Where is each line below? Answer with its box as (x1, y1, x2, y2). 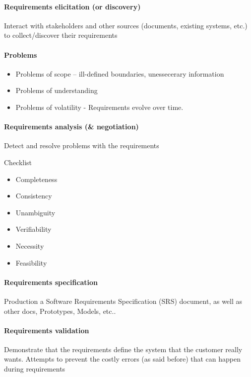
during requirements (4, 364, 65, 374)
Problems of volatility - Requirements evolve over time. (15, 101, 184, 112)
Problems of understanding (15, 85, 98, 95)
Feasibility (15, 257, 47, 268)
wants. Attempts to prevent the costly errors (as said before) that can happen (4, 354, 241, 364)
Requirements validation (4, 325, 89, 335)
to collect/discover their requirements (4, 30, 118, 40)
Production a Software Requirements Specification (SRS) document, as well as (4, 295, 243, 306)
